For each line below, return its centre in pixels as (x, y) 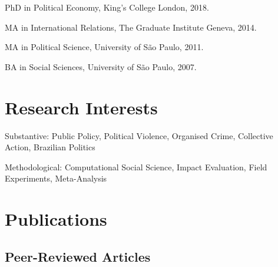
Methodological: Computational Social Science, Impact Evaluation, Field (136, 167)
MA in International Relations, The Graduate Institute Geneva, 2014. (131, 27)
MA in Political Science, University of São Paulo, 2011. (104, 47)
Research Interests (81, 107)
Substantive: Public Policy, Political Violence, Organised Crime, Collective (139, 135)
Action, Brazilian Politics (50, 147)
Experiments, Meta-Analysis (56, 178)
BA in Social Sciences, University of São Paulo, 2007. (101, 66)
